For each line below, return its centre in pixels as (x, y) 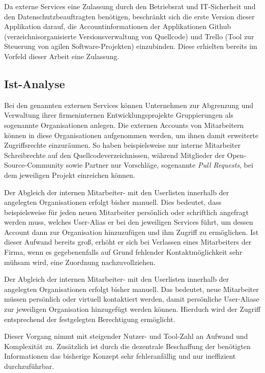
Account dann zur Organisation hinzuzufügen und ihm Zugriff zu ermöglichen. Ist (131, 232)
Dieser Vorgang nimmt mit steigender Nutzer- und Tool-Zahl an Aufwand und (126, 336)
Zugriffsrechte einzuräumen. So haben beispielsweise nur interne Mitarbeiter (122, 145)
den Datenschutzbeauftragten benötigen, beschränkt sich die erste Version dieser (129, 16)
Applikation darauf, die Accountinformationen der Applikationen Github (117, 26)
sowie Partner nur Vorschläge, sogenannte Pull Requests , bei (159, 165)
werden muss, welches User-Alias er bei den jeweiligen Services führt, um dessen (129, 222)
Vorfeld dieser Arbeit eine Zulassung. (62, 56)
